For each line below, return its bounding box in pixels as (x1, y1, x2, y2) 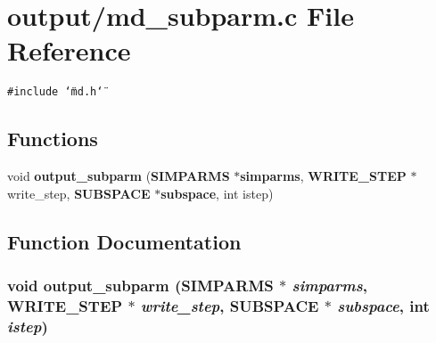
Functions (7, 125, 98, 152)
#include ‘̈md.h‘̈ (7, 86, 103, 99)
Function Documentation (7, 227, 242, 255)
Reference (7, 32, 131, 69)
